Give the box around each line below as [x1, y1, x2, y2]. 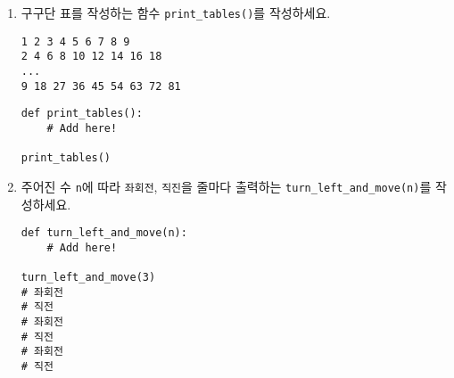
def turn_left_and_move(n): [21, 226, 187, 240]
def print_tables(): [21, 107, 143, 120]
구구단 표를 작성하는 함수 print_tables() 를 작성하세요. [21, 4, 331, 21]
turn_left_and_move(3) [21, 271, 156, 284]
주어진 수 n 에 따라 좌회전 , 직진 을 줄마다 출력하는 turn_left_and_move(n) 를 [21, 177, 432, 195]
